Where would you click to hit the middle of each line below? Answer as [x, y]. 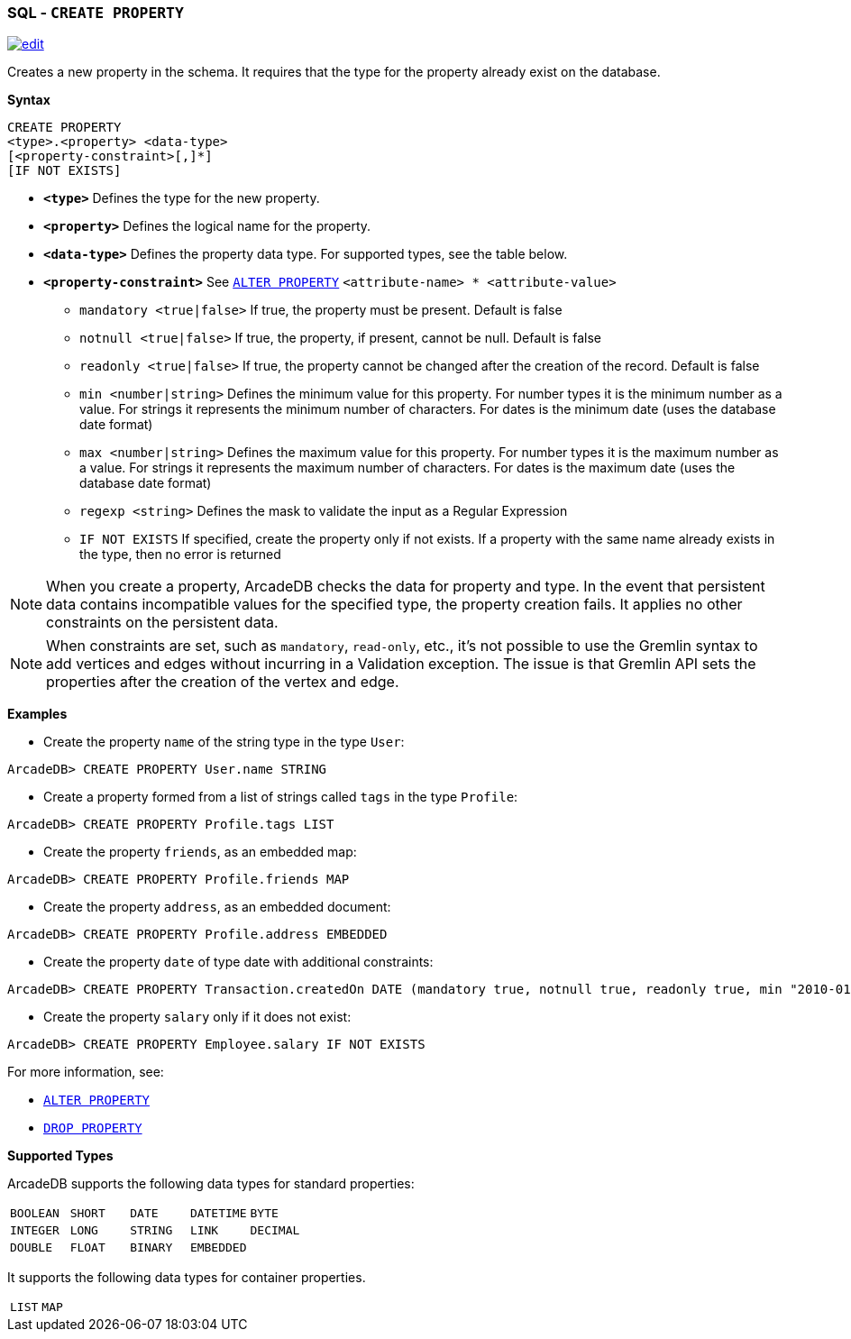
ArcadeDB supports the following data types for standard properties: [211, 1184]
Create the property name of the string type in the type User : [224, 742]
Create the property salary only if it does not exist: [197, 1017]
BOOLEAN [35, 1214]
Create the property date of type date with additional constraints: [238, 962]
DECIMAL [275, 1231]
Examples [37, 714]
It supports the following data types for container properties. [187, 1278]
